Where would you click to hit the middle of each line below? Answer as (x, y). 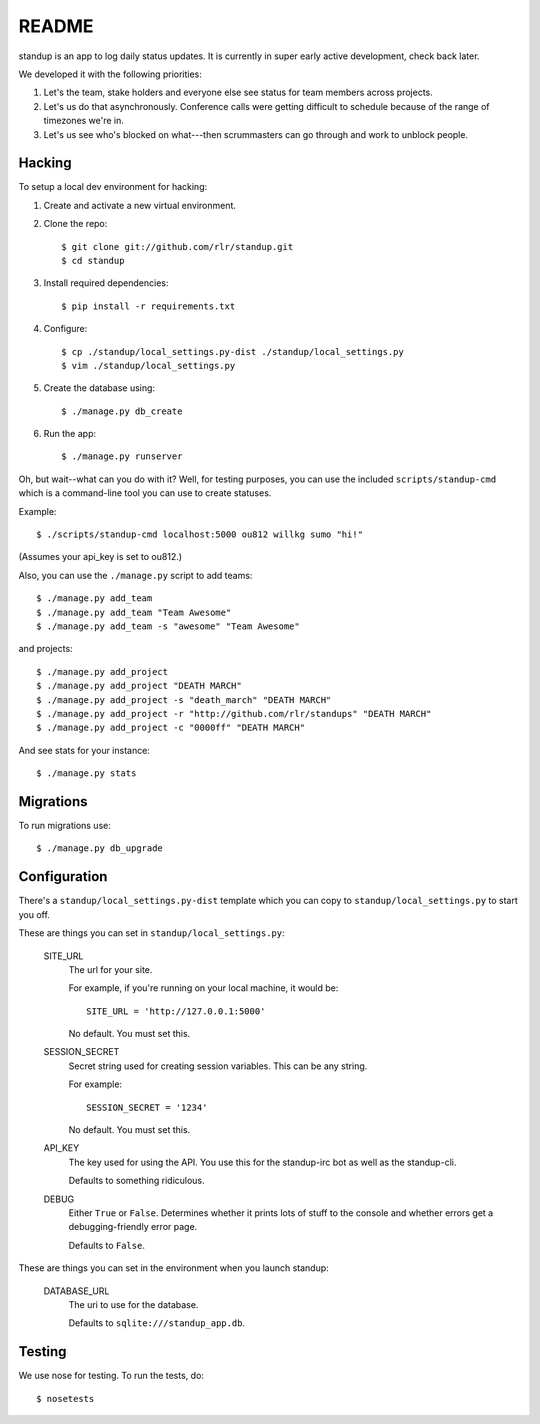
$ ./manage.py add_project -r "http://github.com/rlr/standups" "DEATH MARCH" (234, 713)
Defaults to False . (106, 1245)
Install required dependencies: (106, 283)
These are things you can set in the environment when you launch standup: (173, 1268)
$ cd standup (93, 260)
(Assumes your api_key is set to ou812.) (100, 557)
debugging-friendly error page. (133, 1227)
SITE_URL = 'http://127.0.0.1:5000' (176, 1011)
